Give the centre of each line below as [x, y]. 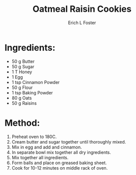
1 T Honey [22, 72]
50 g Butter [23, 61]
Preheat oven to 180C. [34, 137]
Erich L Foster [82, 23]
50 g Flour [22, 87]
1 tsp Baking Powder [32, 92]
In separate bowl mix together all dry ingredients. [61, 152]
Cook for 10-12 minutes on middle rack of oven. [60, 168]
